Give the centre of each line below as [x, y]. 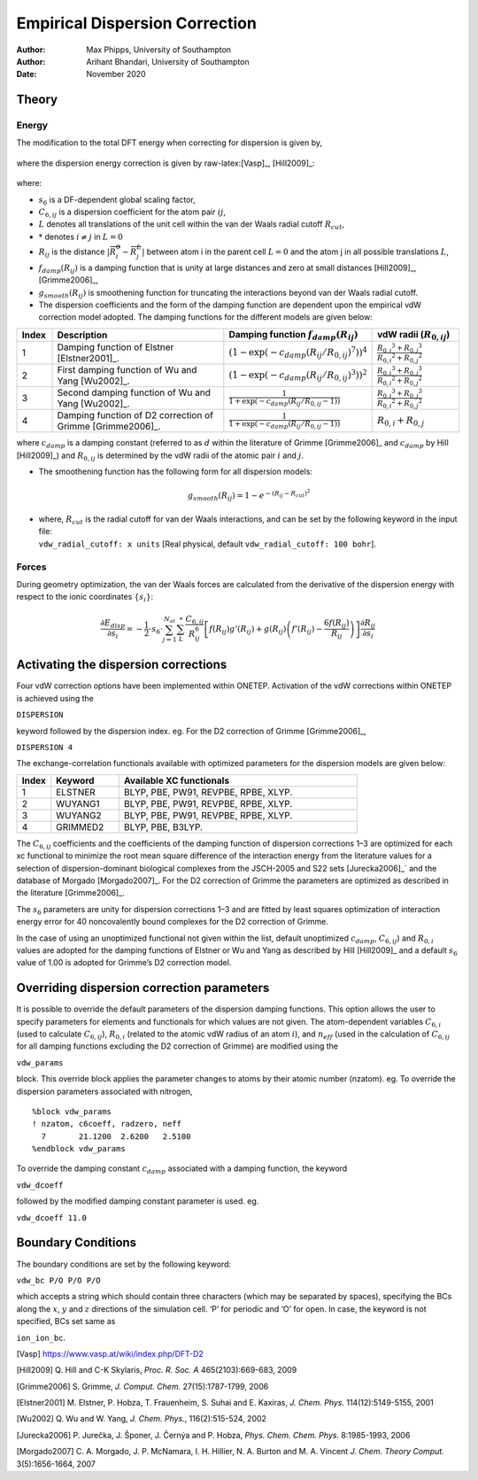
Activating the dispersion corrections [122, 665]
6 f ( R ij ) [336, 624]
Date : [27, 74]
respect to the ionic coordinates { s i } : [85, 598]
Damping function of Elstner [116, 347]
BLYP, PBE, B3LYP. [164, 826]
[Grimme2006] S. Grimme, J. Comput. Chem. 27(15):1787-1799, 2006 [143, 1386]
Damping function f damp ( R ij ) [293, 335]
